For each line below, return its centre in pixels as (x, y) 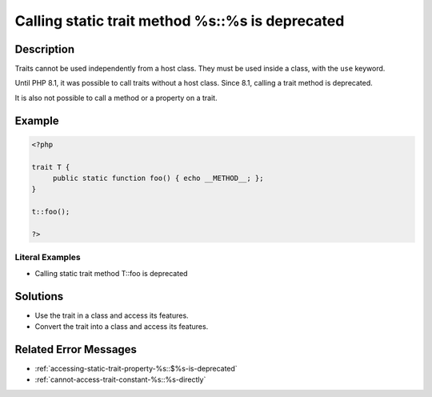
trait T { (51, 167)
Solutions (39, 296)
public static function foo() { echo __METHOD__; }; (158, 178)
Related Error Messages (76, 349)
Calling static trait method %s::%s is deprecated (180, 21)
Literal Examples (48, 258)
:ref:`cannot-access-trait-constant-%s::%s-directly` (120, 379)
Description (45, 49)
